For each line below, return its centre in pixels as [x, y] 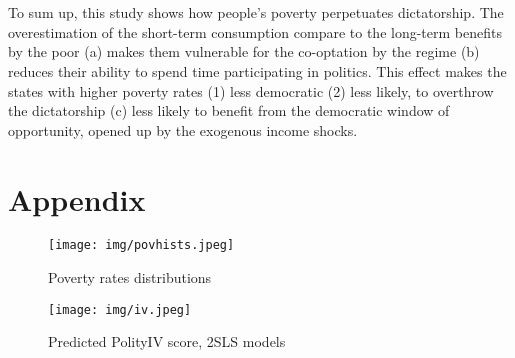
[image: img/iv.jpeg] [120, 309]
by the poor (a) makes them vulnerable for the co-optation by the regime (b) [244, 51]
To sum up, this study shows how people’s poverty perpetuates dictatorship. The [256, 12]
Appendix [77, 198]
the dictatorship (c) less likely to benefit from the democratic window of [229, 110]
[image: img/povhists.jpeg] [141, 245]
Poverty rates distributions [130, 277]
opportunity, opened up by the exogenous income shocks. [183, 129]
